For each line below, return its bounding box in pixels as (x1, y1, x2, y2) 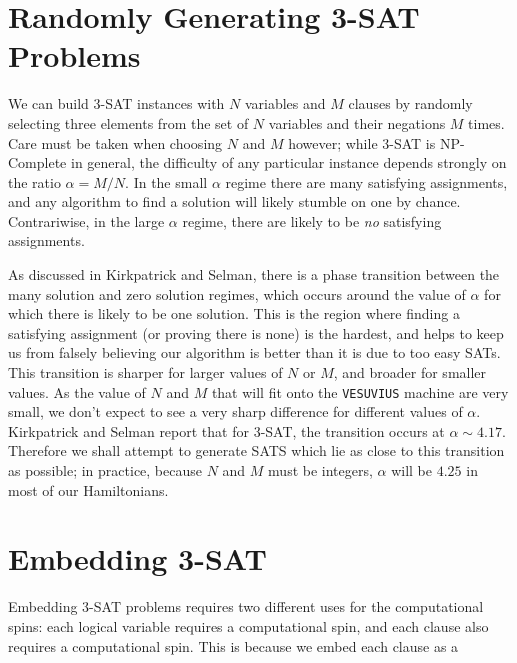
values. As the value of (8, 381, 146, 402)
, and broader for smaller (333, 362, 487, 383)
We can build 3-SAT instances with (8, 93, 225, 114)
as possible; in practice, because (8, 460, 202, 481)
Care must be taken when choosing (8, 132, 223, 153)
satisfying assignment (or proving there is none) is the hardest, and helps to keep (8, 322, 504, 343)
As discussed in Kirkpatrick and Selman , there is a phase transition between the (8, 264, 500, 285)
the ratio (8, 171, 61, 192)
